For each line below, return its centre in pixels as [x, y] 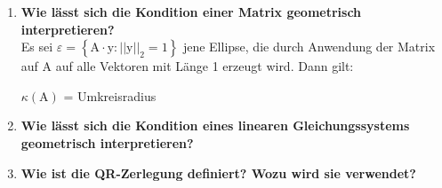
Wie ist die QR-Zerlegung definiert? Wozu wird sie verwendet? [218, 172]
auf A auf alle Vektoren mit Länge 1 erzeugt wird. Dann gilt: [187, 66]
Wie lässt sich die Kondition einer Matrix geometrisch [191, 12]
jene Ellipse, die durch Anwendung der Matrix [309, 47]
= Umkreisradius [110, 95]
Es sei [37, 47]
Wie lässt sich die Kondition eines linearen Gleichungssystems [215, 125]
